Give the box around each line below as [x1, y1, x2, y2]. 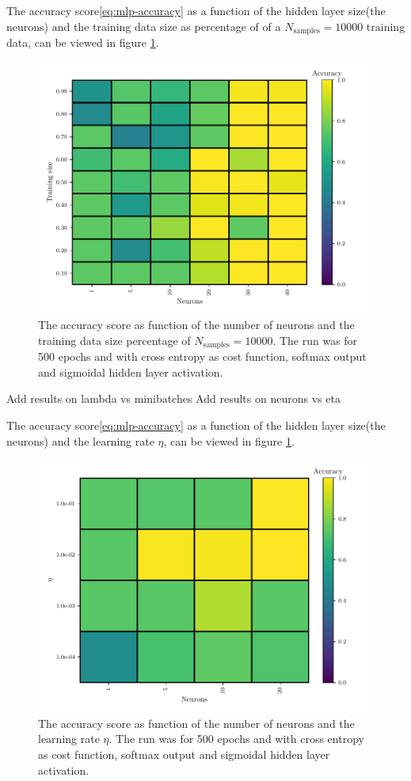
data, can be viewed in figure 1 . [6, 34, 159, 51]
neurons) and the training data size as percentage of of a [6, 17, 281, 34]
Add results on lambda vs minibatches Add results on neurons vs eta [6, 390, 341, 407]
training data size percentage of [38, 331, 191, 348]
